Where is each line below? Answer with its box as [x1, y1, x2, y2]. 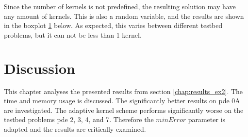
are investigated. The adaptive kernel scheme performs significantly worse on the [4, 105, 244, 115]
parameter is [188, 114, 226, 124]
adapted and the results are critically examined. [4, 123, 146, 134]
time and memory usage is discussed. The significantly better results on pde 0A [4, 96, 240, 106]
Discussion [4, 58, 75, 78]
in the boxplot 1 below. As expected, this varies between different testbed [4, 20, 223, 30]
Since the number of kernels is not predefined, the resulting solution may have [4, 1, 236, 11]
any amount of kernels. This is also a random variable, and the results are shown [4, 11, 244, 21]
